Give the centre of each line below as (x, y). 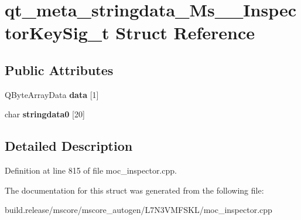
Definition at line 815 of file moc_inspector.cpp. (91, 170)
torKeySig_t (57, 33)
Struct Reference (185, 33)
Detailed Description (69, 146)
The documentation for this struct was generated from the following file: (134, 190)
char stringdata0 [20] (45, 114)
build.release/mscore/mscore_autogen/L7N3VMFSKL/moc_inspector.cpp (138, 210)
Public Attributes (59, 70)
